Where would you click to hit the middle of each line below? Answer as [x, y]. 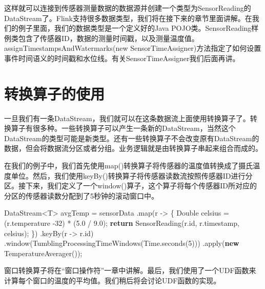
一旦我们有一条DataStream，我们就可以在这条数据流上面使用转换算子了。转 [131, 118]
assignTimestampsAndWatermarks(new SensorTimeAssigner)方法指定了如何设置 [133, 48]
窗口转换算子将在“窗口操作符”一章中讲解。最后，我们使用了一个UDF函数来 [130, 270]
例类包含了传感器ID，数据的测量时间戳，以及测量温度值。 [101, 38]
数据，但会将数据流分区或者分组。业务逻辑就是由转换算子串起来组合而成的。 [133, 148]
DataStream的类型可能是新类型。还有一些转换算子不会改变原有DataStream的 [132, 138]
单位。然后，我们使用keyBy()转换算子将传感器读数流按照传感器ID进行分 [132, 175]
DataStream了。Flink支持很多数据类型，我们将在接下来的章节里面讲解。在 [128, 18]
